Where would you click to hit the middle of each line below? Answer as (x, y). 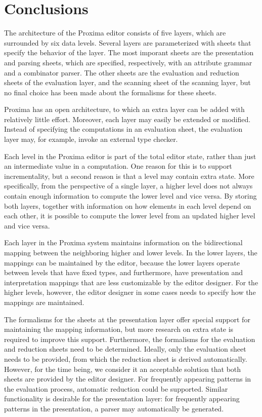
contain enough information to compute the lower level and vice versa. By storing (130, 196)
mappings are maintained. (44, 302)
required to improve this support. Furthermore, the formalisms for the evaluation (130, 339)
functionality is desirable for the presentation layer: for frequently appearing (122, 399)
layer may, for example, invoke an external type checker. (91, 139)
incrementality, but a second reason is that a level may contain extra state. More (129, 176)
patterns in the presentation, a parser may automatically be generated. (114, 408)
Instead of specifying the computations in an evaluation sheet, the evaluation (123, 129)
